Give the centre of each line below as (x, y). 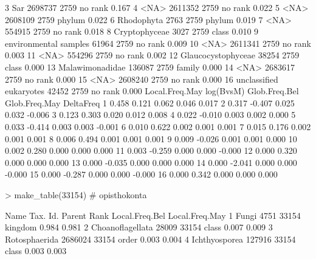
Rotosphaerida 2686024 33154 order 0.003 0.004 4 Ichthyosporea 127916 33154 (150, 239)
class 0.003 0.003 (36, 251)
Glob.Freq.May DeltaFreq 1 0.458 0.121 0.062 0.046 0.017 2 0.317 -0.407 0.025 (150, 102)
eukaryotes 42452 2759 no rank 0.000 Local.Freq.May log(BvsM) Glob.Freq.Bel (152, 91)
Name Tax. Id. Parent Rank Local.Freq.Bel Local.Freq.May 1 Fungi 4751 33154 (153, 215)
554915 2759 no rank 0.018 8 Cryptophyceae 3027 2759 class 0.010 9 (132, 31)
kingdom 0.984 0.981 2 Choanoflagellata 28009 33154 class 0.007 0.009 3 (139, 227)
